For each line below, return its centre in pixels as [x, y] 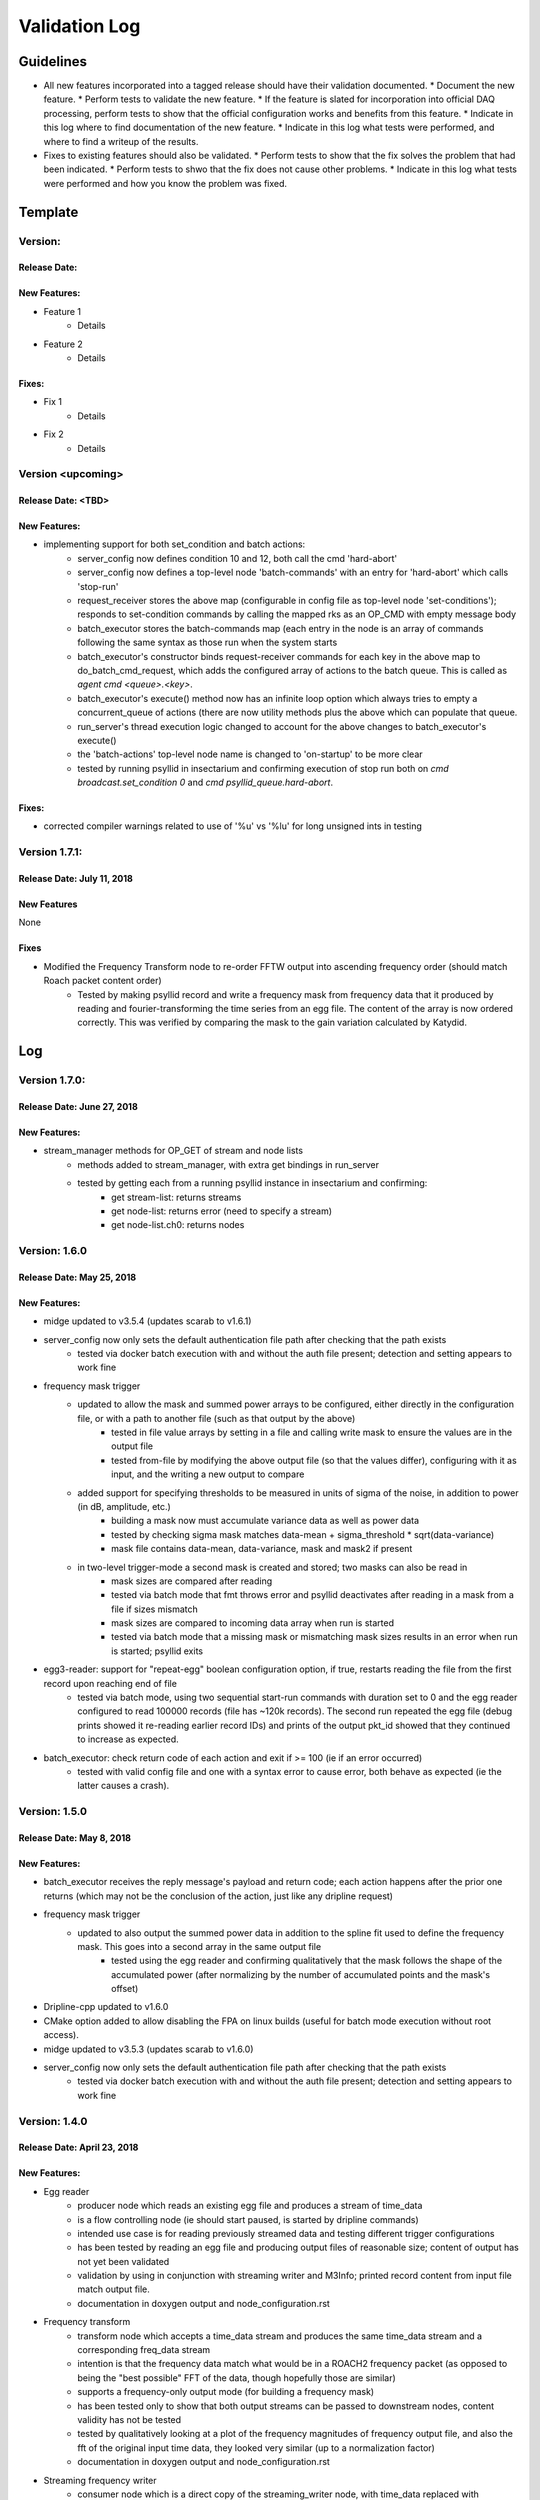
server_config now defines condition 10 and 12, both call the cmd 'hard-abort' [237, 558]
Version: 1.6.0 [52, 1251]
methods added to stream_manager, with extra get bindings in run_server [228, 1164]
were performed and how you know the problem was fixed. [165, 183]
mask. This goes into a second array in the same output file [199, 1946]
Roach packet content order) [102, 981]
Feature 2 [63, 344]
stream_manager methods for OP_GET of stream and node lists [173, 1151]
